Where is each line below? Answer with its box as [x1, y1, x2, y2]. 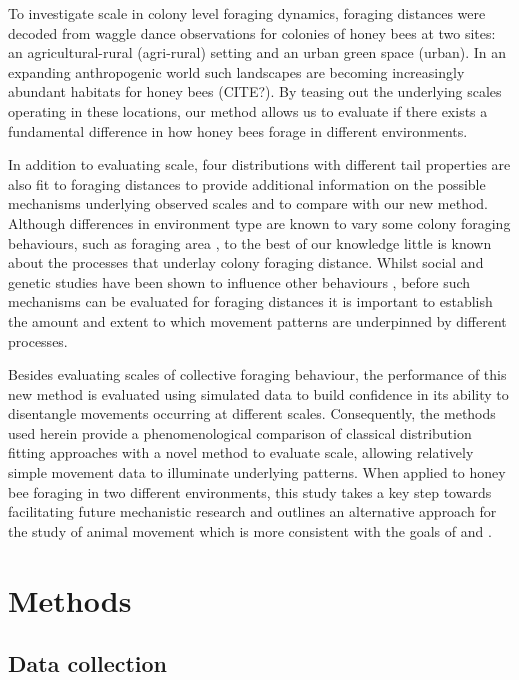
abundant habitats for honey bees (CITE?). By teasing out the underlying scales [8, 81, 502, 102]
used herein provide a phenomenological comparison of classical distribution [8, 422, 472, 443]
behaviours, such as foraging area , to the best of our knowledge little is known [8, 232, 492, 253]
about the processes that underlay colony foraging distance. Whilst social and [8, 252, 484, 273]
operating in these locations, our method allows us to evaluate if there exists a [8, 100, 488, 121]
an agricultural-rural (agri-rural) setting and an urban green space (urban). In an [8, 42, 507, 63]
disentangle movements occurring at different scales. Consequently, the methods [8, 403, 496, 424]
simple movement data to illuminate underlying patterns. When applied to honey [8, 462, 506, 483]
